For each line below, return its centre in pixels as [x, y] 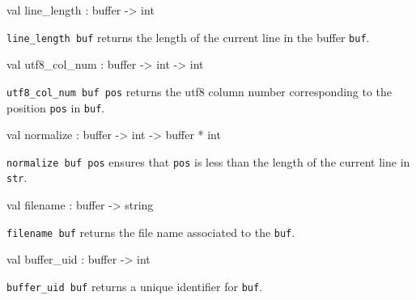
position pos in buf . [56, 107]
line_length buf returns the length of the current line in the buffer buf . [188, 37]
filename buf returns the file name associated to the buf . [151, 232]
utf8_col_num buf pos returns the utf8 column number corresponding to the [200, 91]
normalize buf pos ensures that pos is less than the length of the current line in [208, 161]
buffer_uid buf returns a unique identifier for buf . [135, 286]
